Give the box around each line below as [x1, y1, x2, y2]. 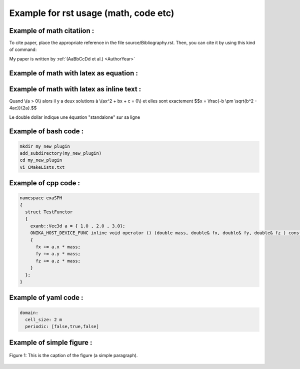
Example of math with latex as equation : [9, 69, 138, 77]
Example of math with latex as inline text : [9, 85, 141, 93]
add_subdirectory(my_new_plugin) [19, 150, 102, 156]
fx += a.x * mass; [35, 244, 81, 250]
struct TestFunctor [25, 209, 73, 215]
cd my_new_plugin [19, 157, 62, 163]
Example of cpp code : [9, 179, 80, 187]
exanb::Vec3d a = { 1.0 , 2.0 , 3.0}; [30, 223, 125, 229]
